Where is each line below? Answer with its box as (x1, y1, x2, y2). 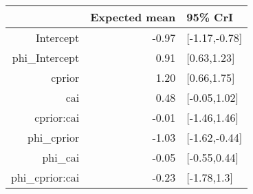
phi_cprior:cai (11, 169, 80, 185)
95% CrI (186, 9, 233, 25)
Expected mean (90, 9, 176, 25)
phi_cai (42, 149, 80, 165)
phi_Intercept (12, 50, 80, 65)
